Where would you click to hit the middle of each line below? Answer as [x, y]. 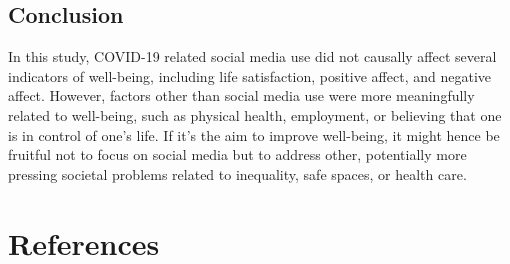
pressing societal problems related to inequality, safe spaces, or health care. [237, 173]
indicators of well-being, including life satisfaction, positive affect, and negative [249, 75]
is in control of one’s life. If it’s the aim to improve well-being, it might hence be [254, 134]
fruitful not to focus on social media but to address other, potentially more [237, 154]
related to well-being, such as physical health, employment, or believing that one [255, 114]
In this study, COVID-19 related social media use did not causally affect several [252, 56]
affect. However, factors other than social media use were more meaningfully [241, 95]
